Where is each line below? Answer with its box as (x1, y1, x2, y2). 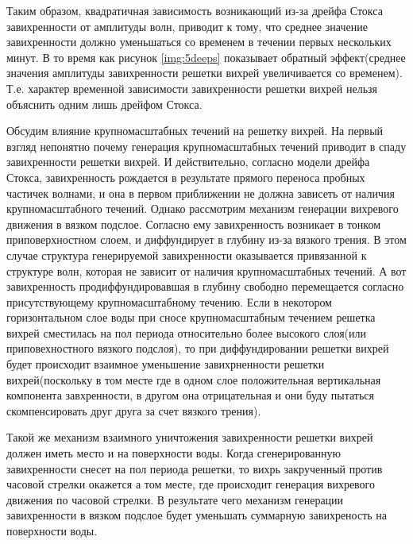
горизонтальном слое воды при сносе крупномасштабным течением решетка (6, 309, 376, 326)
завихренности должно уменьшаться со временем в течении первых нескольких (6, 33, 392, 50)
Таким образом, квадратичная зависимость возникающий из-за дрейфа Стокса (6, 2, 383, 18)
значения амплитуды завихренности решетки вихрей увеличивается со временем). (6, 64, 403, 81)
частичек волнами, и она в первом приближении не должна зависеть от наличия (6, 184, 395, 201)
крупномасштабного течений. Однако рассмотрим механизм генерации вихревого (6, 200, 399, 217)
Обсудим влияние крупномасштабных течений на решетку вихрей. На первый (6, 122, 384, 139)
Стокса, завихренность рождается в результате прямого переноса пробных (6, 168, 365, 185)
